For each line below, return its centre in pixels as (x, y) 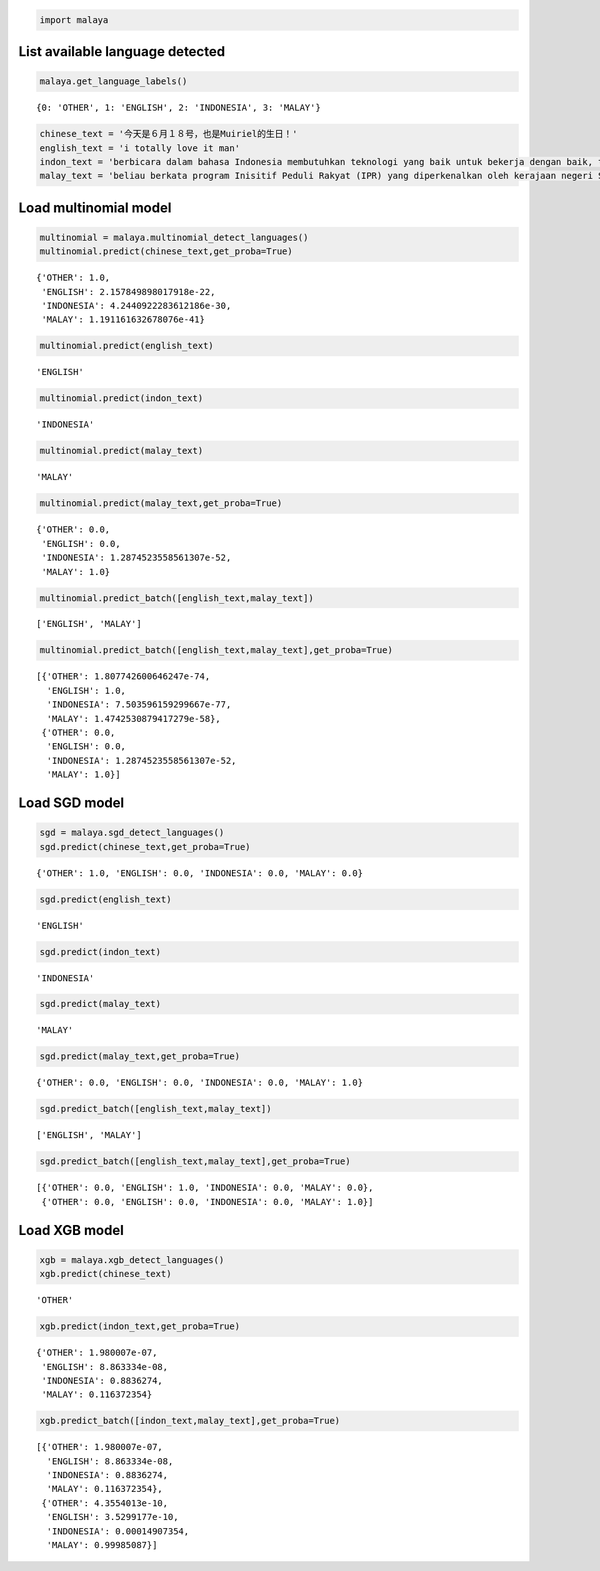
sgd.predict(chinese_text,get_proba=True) (145, 846)
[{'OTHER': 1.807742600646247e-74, (123, 676)
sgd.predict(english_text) (105, 899)
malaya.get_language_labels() (113, 81)
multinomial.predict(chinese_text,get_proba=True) (166, 251)
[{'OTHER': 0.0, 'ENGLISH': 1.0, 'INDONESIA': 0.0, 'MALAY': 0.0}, (205, 1188)
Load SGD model (71, 803)
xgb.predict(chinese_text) (105, 1274)
